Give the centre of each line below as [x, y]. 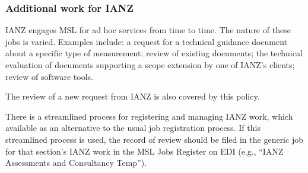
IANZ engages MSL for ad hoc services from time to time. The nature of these [148, 30]
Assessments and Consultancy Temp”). [76, 163]
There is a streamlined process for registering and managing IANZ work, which [149, 116]
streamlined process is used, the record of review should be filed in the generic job [154, 139]
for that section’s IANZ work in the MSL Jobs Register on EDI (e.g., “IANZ [145, 151]
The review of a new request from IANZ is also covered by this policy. [133, 96]
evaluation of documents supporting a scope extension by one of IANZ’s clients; [150, 65]
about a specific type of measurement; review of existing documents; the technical [154, 53]
